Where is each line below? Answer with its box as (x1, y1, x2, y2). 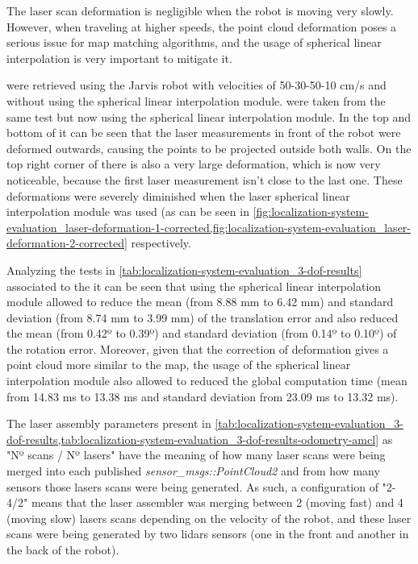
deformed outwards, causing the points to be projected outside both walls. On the (6, 139, 412, 156)
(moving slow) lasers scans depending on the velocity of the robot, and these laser (6, 509, 412, 526)
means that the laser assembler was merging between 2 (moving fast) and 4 (31, 494, 403, 511)
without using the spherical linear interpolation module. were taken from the (6, 92, 386, 109)
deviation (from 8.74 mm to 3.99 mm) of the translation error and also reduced (6, 309, 399, 326)
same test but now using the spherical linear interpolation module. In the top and (6, 108, 411, 125)
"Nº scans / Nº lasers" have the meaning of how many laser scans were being (6, 446, 386, 463)
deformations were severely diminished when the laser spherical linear (6, 187, 350, 204)
